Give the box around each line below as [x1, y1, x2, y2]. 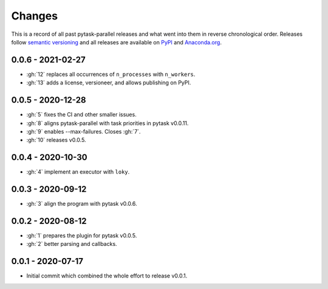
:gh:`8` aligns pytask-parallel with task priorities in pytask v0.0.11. [26, 119, 189, 127]
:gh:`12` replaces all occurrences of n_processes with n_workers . [26, 70, 196, 78]
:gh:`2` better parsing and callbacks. [26, 240, 118, 248]
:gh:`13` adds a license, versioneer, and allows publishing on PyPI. [26, 79, 191, 86]
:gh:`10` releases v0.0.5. [26, 137, 86, 144]
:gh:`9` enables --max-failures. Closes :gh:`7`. [26, 127, 141, 135]
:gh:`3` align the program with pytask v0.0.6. [26, 200, 137, 208]
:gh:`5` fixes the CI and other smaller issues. [26, 111, 137, 118]
